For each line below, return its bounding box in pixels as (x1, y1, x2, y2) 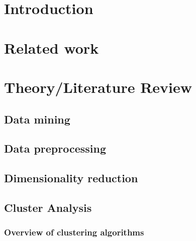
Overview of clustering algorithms (4, 226, 144, 238)
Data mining (4, 111, 70, 127)
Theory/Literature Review (4, 76, 192, 97)
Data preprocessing (4, 141, 107, 156)
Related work (4, 37, 99, 58)
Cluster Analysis (4, 199, 92, 215)
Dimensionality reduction (4, 170, 138, 186)
